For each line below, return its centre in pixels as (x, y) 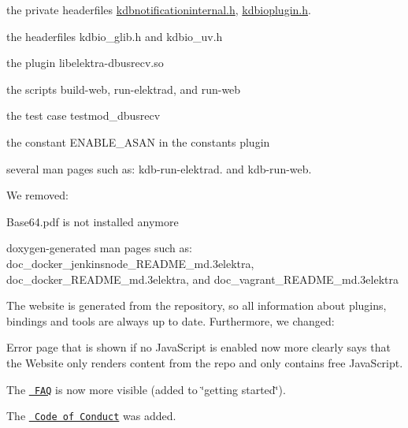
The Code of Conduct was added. (91, 416)
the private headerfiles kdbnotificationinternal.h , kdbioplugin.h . (159, 9)
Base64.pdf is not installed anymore (93, 221)
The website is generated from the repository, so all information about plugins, (197, 305)
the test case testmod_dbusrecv (83, 115)
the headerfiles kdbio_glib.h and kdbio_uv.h (115, 36)
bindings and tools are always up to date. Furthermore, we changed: (171, 320)
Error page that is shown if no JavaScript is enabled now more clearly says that (198, 347)
